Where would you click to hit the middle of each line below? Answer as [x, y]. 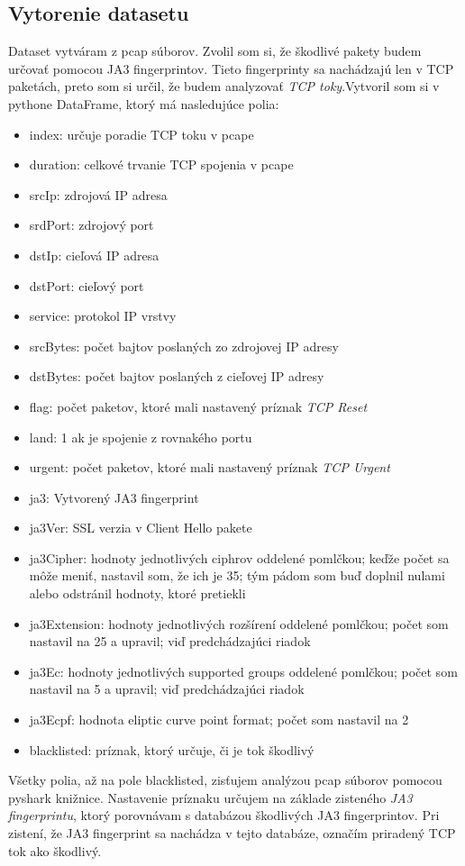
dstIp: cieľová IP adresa [94, 255]
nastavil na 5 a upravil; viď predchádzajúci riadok [167, 689]
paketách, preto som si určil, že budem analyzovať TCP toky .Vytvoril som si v [224, 86]
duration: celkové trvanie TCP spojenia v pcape [161, 164]
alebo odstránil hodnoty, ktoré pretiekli [137, 593]
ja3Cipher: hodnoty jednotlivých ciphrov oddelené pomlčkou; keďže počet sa [239, 557]
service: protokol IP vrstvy [103, 316]
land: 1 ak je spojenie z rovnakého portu [141, 437]
